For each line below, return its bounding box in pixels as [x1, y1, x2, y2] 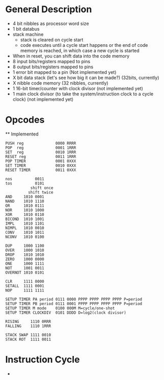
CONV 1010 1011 [5, 230, 44, 235]
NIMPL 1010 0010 [5, 225, 44, 230]
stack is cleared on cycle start [20, 37, 84, 43]
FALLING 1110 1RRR [5, 323, 51, 329]
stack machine [12, 31, 44, 37]
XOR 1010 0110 [5, 212, 44, 217]
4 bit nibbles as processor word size [12, 20, 89, 26]
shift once [30, 185, 53, 191]
